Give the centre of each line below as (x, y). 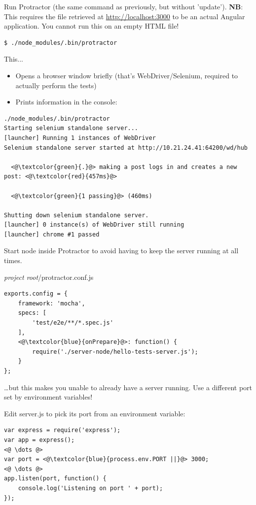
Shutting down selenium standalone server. (76, 215)
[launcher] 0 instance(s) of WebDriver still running (94, 225)
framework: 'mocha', (52, 303)
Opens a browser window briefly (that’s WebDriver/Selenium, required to (127, 75)
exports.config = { (36, 294)
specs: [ (32, 313)
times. (13, 260)
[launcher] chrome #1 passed (52, 234)
